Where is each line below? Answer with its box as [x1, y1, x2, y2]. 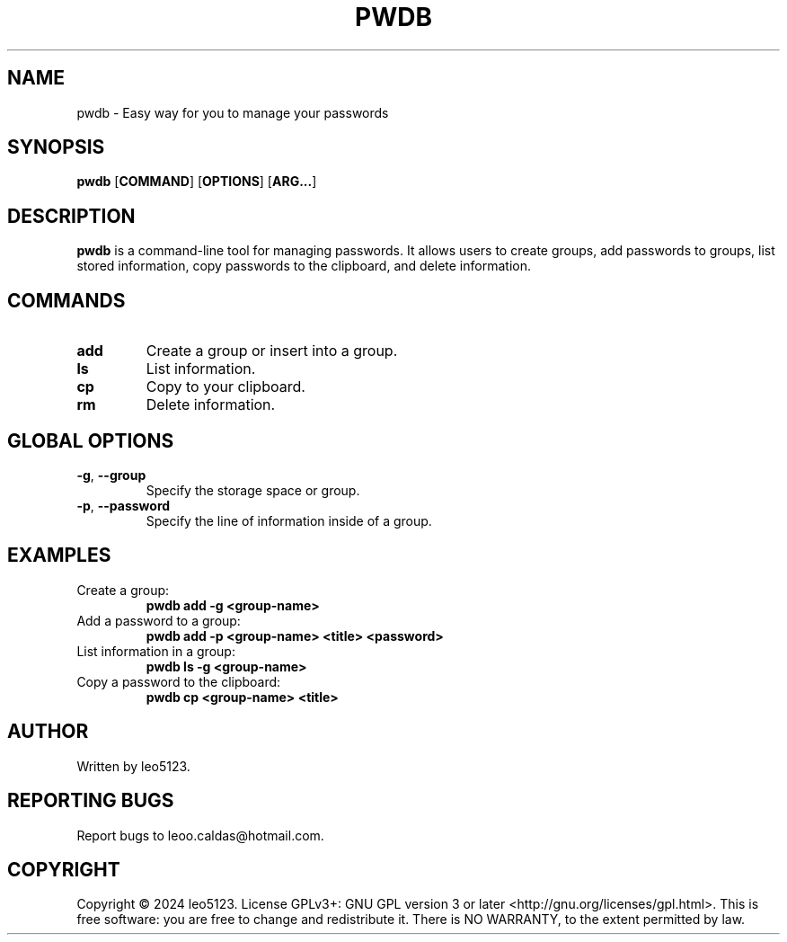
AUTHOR [7, 720, 89, 743]
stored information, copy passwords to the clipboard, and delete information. [76, 258, 531, 274]
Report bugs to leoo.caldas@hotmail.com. [76, 827, 324, 843]
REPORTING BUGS [7, 789, 174, 813]
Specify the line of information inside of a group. [146, 512, 432, 529]
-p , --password [76, 497, 171, 513]
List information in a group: [76, 643, 235, 659]
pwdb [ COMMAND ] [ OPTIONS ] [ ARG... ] [76, 173, 317, 190]
